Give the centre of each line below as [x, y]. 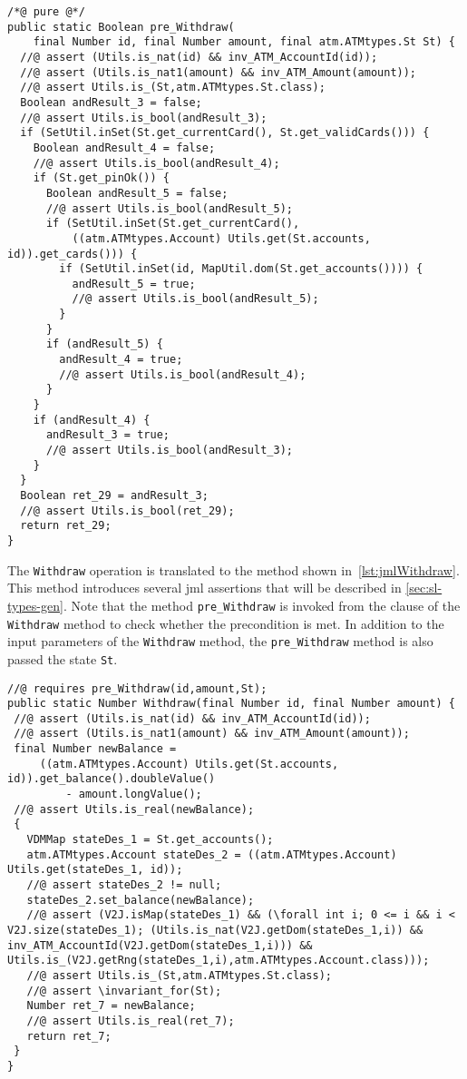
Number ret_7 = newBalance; [111, 1006]
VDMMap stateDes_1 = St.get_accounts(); [150, 840]
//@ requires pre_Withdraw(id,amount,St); [137, 688]
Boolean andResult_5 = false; [137, 193]
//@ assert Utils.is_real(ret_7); [131, 1020]
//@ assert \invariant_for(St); [124, 991]
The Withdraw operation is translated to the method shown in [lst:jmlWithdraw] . [233, 569]
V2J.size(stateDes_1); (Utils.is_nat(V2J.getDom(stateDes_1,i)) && [215, 930]
